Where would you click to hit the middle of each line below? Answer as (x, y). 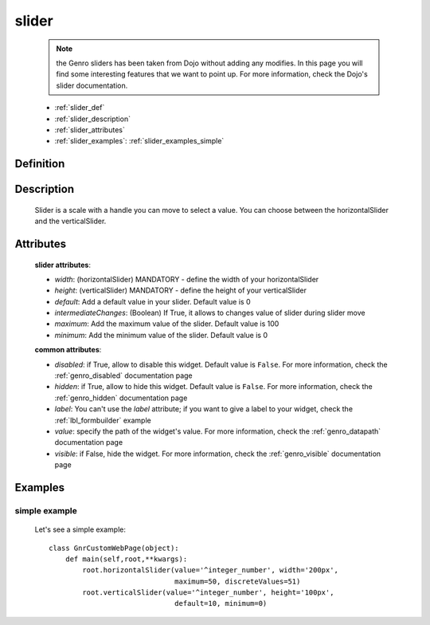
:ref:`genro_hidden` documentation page (121, 398)
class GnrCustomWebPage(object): (114, 548)
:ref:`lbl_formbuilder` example (103, 420)
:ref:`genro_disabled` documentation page (123, 375)
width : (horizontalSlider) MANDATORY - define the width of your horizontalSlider (187, 279)
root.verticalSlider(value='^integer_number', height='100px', (208, 593)
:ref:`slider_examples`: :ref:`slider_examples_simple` (139, 141)
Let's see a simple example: (80, 529)
